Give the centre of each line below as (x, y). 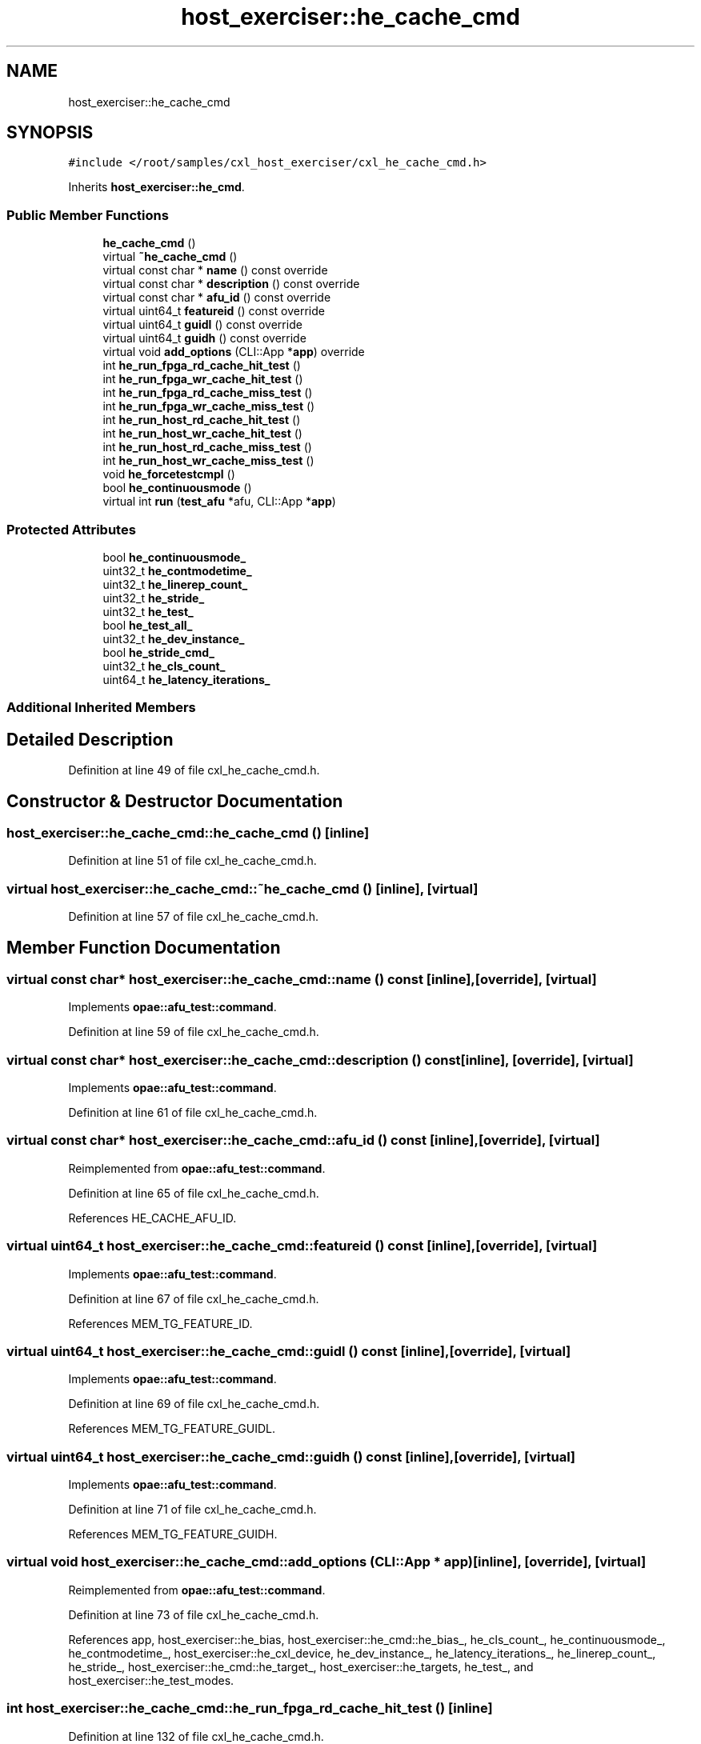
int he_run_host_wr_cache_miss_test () (208, 461)
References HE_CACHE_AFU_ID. (152, 1218)
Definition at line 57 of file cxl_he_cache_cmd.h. (194, 917)
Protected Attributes (71, 529)
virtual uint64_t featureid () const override (214, 311)
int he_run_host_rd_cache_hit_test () (202, 420)
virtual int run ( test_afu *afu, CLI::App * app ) (219, 502)
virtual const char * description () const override (231, 284)
